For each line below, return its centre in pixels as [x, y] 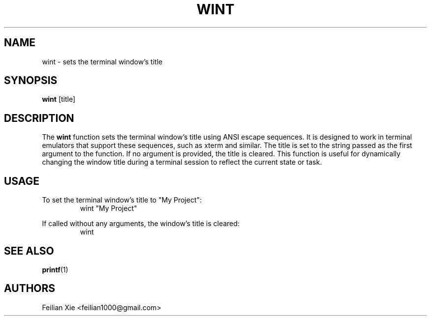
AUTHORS [30, 289]
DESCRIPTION [39, 118]
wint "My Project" [108, 208]
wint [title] [59, 99]
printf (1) [55, 269]
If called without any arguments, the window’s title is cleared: [141, 224]
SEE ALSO [29, 251]
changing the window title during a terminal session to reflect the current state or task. [182, 162]
